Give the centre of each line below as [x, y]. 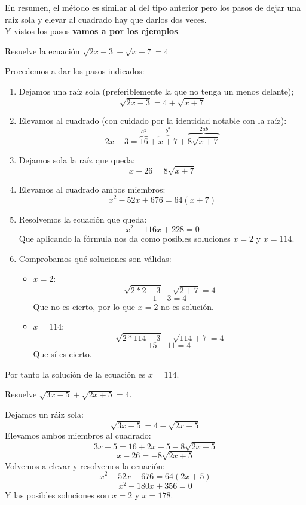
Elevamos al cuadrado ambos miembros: [92, 189]
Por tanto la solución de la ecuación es [75, 374]
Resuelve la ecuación [42, 51]
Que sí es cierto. [62, 354]
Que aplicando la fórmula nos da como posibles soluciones [125, 238]
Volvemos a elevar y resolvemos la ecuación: [85, 465]
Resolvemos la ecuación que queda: [83, 219]
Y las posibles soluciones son [57, 495]
